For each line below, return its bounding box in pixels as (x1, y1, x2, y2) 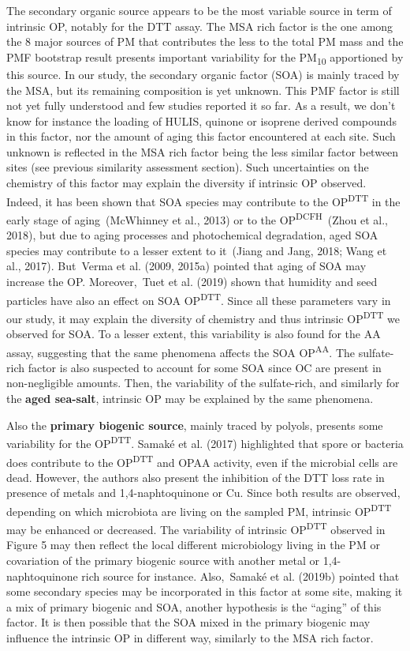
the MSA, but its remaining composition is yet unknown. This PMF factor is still (6, 81, 400, 98)
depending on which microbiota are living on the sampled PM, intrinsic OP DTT (6, 500, 392, 519)
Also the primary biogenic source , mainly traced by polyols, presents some (6, 416, 383, 433)
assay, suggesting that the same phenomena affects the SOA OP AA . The (6, 341, 356, 360)
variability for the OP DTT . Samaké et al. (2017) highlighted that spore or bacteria (6, 433, 404, 451)
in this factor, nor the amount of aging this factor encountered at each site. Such (6, 128, 396, 145)
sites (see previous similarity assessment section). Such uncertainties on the (6, 159, 369, 175)
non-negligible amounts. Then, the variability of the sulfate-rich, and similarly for (6, 374, 400, 391)
